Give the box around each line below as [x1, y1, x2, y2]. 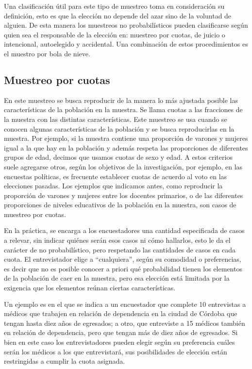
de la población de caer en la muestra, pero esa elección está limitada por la [4, 273, 230, 283]
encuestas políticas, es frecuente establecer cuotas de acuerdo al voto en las [4, 171, 227, 181]
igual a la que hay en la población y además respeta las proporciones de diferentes [4, 142, 248, 152]
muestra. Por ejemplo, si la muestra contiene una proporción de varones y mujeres [4, 133, 248, 143]
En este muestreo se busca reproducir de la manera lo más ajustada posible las [4, 95, 238, 105]
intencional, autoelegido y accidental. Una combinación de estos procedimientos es [4, 39, 248, 49]
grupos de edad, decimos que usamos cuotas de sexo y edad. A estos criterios [4, 152, 233, 162]
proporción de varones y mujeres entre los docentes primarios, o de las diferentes [4, 190, 243, 200]
